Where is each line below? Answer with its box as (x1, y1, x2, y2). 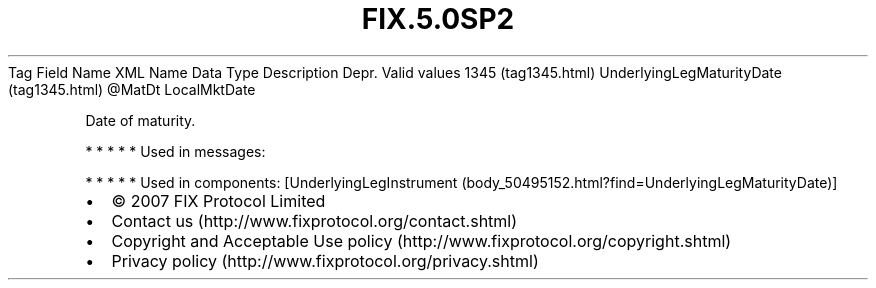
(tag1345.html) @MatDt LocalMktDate (8, 80, 256, 98)
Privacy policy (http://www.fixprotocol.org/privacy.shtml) (111, 250, 539, 271)
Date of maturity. (85, 111, 196, 129)
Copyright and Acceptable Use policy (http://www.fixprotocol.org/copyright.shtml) (111, 230, 732, 251)
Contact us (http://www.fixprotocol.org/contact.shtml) (111, 210, 518, 231)
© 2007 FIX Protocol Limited (111, 190, 326, 211)
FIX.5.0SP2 (361, 2, 515, 36)
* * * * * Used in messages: (85, 142, 266, 160)
